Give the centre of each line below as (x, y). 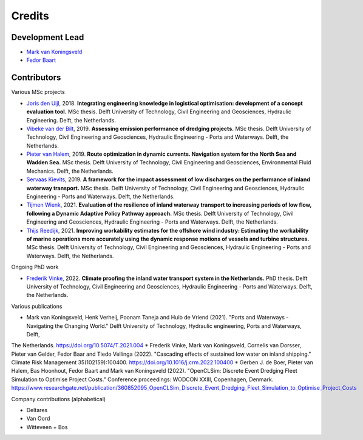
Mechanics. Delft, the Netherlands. (70, 171)
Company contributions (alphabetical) (59, 399)
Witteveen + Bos (47, 427)
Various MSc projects (38, 92)
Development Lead (48, 37)
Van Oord (38, 419)
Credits (30, 16)
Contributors (36, 78)
